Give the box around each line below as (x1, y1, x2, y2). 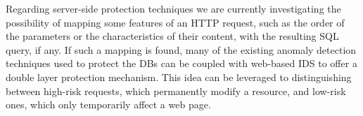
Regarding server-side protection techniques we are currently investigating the (6, 1, 341, 15)
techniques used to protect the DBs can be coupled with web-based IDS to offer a (6, 56, 357, 71)
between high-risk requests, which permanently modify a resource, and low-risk (6, 83, 346, 98)
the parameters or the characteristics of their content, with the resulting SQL (6, 29, 339, 43)
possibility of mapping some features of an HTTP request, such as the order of (6, 15, 345, 29)
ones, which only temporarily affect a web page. (6, 97, 211, 112)
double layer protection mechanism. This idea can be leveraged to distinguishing (6, 69, 352, 84)
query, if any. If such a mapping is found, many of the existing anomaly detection (6, 42, 357, 57)
